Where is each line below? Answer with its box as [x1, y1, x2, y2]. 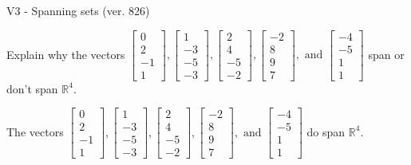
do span [306, 123, 346, 139]
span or [368, 45, 405, 62]
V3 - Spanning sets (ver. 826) [6, 2, 150, 18]
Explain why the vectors [6, 45, 125, 62]
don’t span [6, 80, 58, 96]
